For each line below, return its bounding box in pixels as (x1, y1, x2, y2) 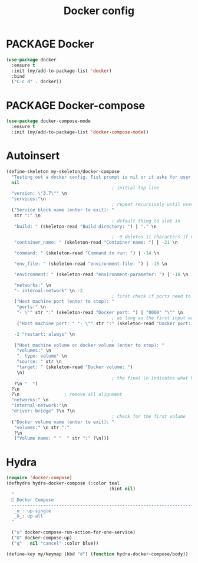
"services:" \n (11, 196, 46, 202)
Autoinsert (6, 149, 60, 163)
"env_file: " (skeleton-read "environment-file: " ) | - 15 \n (14, 261, 167, 267)
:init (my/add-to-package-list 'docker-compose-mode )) (11, 129, 149, 135)
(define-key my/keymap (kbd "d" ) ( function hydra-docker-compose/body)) (6, 551, 189, 557)
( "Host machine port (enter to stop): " (14, 299, 115, 305)
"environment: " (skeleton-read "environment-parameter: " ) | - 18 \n (14, 271, 189, 277)
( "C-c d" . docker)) (11, 78, 62, 85)
